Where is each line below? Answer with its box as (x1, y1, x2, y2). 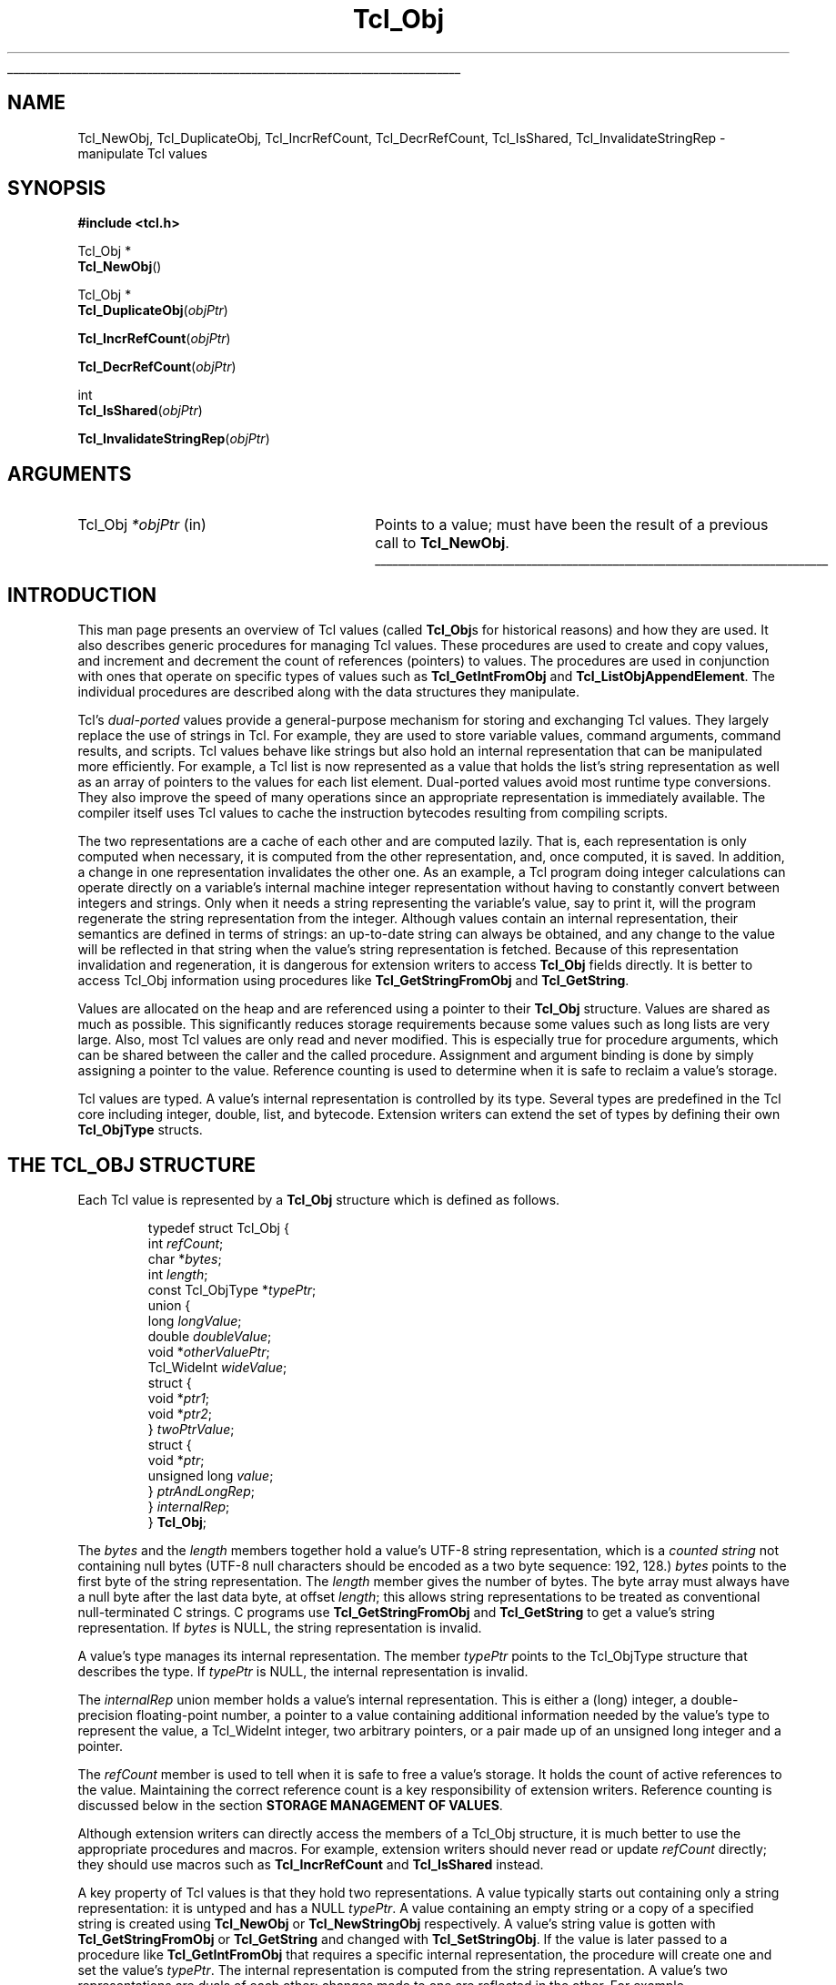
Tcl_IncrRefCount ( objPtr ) (77, 331, 231, 347)
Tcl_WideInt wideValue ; (147, 1359, 287, 1375)
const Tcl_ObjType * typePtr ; (147, 1281, 317, 1298)
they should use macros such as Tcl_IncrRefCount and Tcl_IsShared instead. (77, 1856, 544, 1872)
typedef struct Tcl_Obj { (147, 1219, 289, 1236)
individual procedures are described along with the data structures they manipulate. (77, 684, 579, 700)
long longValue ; (147, 1312, 242, 1328)
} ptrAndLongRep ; (147, 1482, 255, 1499)
